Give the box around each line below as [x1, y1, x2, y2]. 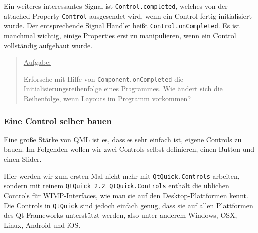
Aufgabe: [23, 57, 51, 67]
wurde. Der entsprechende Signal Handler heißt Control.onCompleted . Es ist [4, 20, 240, 31]
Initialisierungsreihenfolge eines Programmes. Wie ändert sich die [23, 83, 223, 94]
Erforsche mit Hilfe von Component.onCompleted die [23, 73, 184, 84]
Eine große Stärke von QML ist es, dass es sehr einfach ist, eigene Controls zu [4, 134, 242, 144]
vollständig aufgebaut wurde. [4, 40, 93, 50]
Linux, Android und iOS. [4, 219, 81, 230]
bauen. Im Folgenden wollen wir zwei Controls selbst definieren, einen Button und [4, 144, 255, 154]
